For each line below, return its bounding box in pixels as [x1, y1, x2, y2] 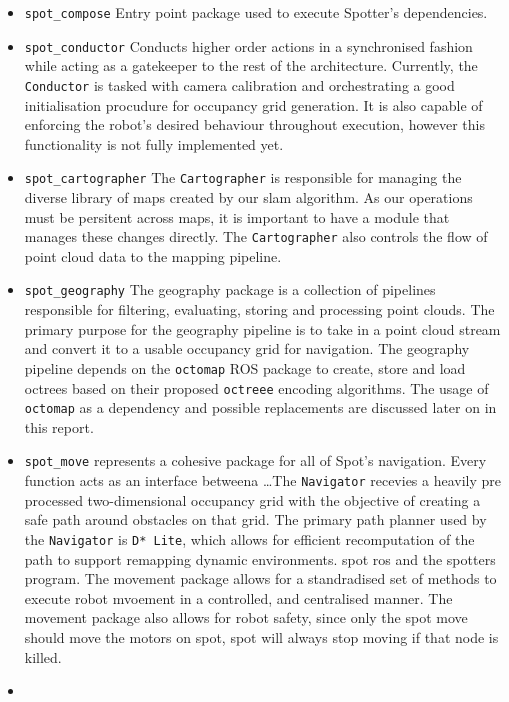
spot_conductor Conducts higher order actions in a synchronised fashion [24, 35, 473, 56]
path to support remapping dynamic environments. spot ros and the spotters [24, 548, 496, 569]
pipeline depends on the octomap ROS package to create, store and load [24, 357, 466, 378]
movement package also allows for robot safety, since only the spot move [24, 607, 468, 628]
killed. [24, 646, 62, 667]
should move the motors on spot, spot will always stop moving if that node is [24, 626, 499, 647]
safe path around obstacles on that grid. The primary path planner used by [24, 509, 487, 530]
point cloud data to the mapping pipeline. [24, 245, 282, 266]
